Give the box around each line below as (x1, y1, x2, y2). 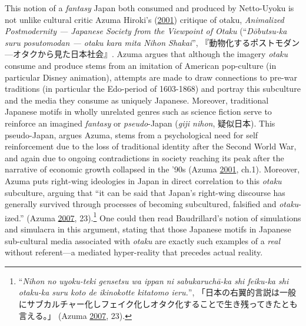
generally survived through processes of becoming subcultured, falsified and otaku (5, 198, 299, 210)
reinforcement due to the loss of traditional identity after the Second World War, (5, 140, 297, 152)
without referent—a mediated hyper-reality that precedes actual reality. (5, 246, 263, 258)
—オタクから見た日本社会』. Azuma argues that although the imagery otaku (5, 48, 288, 60)
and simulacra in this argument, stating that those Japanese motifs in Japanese (5, 222, 291, 235)
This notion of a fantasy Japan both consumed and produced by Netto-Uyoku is (5, 2, 294, 14)
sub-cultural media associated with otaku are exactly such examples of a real (5, 234, 281, 247)
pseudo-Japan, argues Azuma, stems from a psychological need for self (5, 128, 258, 141)
